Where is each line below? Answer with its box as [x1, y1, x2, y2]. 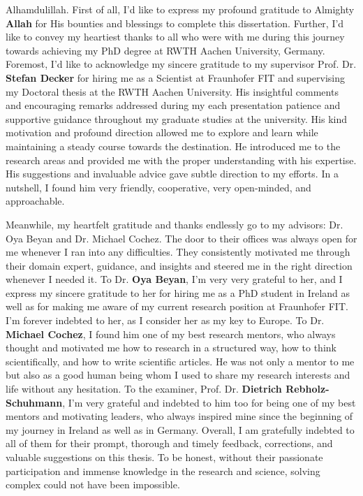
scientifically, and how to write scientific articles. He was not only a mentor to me [6, 353, 355, 368]
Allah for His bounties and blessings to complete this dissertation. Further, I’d [6, 15, 344, 30]
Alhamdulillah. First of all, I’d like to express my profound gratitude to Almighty [6, 2, 355, 16]
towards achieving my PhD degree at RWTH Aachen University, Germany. [6, 43, 325, 57]
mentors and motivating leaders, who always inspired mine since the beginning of [6, 409, 353, 423]
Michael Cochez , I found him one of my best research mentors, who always [6, 326, 336, 341]
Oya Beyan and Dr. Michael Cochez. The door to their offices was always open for [6, 231, 357, 245]
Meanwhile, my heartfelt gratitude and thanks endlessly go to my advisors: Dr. [6, 217, 343, 231]
